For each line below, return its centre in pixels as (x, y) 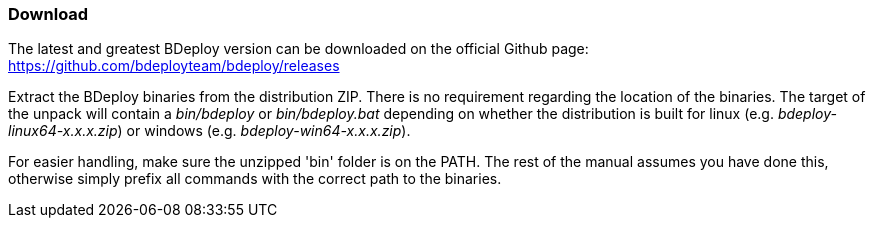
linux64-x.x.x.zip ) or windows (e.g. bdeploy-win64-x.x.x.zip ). (209, 131)
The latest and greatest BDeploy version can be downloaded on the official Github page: (298, 49)
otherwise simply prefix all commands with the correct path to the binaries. (255, 179)
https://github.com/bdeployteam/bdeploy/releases (174, 66)
